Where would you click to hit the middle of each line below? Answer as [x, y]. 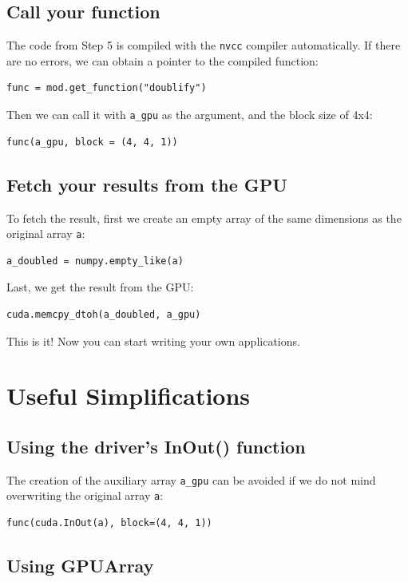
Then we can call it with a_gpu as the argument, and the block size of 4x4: [190, 115]
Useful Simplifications [129, 396]
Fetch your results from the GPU [147, 184]
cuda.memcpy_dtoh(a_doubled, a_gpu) [104, 314]
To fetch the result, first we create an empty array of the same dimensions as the [204, 218]
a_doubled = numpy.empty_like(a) [95, 261]
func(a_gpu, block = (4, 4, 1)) [92, 142]
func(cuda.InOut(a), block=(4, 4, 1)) [109, 523]
